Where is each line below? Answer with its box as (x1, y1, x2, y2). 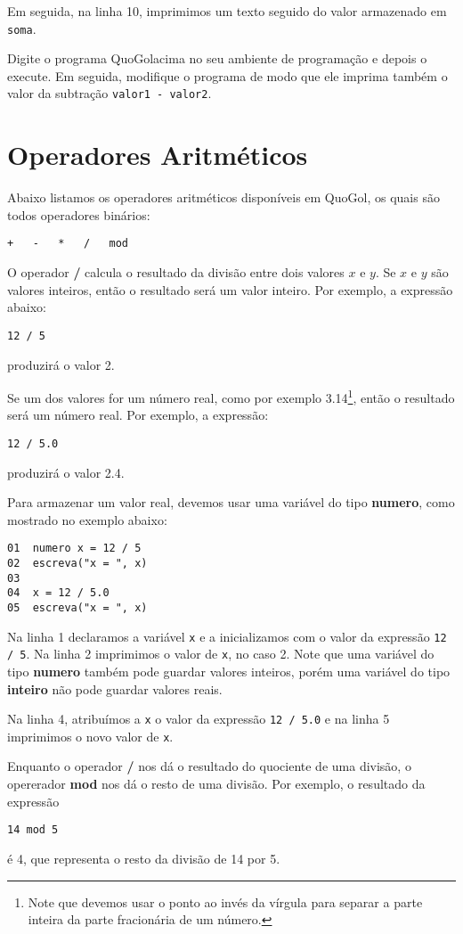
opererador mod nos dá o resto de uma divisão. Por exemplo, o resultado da (7, 774, 426, 793)
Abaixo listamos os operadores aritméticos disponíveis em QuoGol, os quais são (7, 188, 440, 207)
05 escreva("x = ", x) (7, 602, 148, 614)
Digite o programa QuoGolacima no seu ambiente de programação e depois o (7, 49, 427, 68)
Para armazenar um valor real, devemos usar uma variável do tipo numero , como (7, 493, 455, 512)
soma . (7, 19, 37, 37)
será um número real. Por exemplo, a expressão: (7, 406, 269, 424)
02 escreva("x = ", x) (7, 557, 148, 570)
